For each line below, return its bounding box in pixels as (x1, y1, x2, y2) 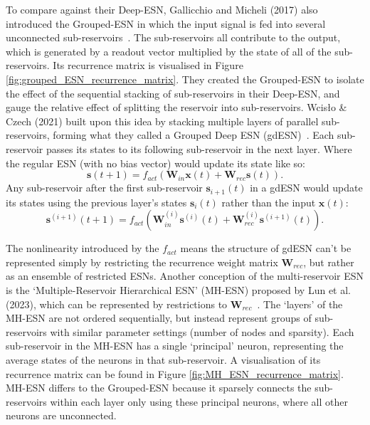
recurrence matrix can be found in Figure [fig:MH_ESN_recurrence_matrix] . (6, 366, 344, 381)
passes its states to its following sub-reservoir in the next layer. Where (46, 141, 352, 156)
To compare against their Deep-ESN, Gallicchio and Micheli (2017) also (6, 2, 318, 16)
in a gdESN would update (250, 180, 363, 195)
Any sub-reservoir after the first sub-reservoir (6, 180, 203, 195)
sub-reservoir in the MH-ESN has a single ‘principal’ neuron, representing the (6, 338, 344, 353)
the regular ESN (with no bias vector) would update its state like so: (6, 155, 306, 170)
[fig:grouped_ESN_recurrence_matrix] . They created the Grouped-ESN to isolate (6, 71, 364, 86)
